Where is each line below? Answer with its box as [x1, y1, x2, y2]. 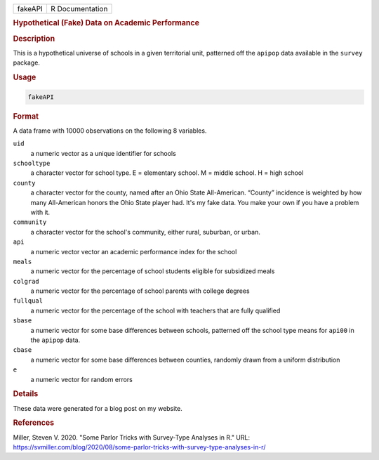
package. [13, 58, 40, 67]
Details [13, 389, 39, 399]
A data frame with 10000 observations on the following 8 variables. [13, 126, 207, 135]
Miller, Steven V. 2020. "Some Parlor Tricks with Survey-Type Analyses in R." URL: [13, 433, 251, 442]
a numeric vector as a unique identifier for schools [30, 149, 177, 157]
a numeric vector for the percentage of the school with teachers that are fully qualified [30, 306, 281, 315]
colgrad [13, 277, 40, 285]
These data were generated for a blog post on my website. [13, 404, 182, 412]
